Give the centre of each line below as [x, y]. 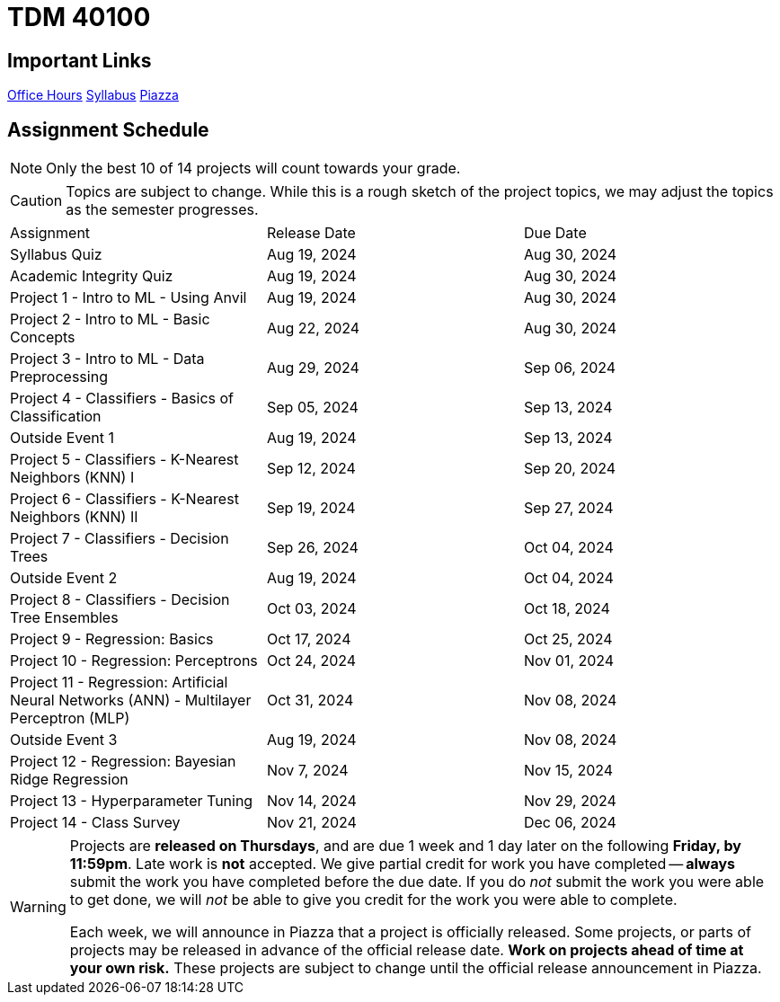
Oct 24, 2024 [311, 661]
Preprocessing [59, 377]
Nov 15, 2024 [568, 771]
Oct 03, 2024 [311, 609]
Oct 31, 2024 [310, 701]
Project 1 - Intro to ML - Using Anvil [129, 298]
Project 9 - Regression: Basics [112, 639]
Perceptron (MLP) [70, 718]
